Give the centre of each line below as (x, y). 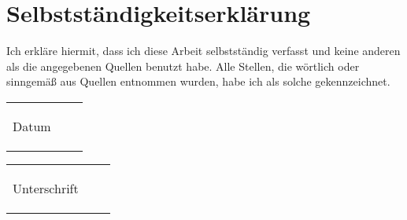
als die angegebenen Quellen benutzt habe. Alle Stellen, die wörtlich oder (183, 66)
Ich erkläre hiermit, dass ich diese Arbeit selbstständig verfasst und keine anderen (203, 51)
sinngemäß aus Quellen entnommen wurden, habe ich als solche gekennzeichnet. (198, 81)
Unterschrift (46, 188)
